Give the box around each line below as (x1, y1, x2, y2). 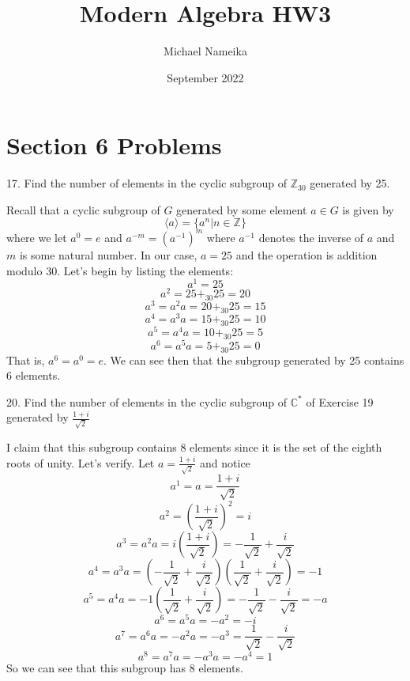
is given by (342, 201, 394, 218)
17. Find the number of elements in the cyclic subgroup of (6, 175, 288, 191)
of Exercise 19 (306, 393, 374, 410)
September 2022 (167, 69, 244, 85)
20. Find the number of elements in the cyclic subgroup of (6, 393, 288, 410)
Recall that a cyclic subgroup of (6, 201, 160, 218)
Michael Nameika (164, 43, 247, 59)
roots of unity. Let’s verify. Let (6, 454, 155, 471)
